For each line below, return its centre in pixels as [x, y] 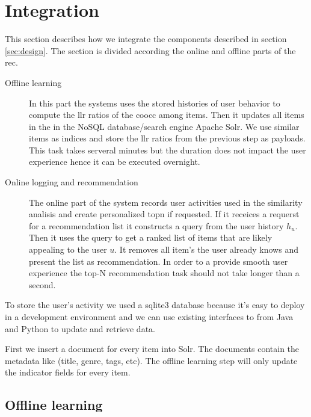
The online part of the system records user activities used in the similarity [166, 202]
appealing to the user [68, 249]
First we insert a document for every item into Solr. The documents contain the [152, 349]
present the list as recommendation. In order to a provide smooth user [159, 261]
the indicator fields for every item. [68, 372]
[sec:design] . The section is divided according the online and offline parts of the [150, 50]
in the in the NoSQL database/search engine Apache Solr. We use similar [164, 126]
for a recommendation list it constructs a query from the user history [156, 225]
